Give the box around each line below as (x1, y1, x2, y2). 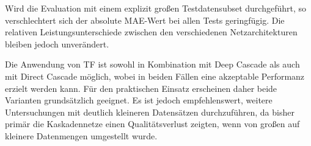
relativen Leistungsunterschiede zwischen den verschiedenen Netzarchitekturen (5, 26, 298, 38)
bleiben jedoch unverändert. (5, 37, 109, 50)
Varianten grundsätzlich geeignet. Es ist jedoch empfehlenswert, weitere (5, 94, 273, 106)
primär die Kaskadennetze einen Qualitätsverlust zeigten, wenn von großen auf (5, 117, 300, 130)
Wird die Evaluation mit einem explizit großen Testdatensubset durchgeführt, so (5, 2, 307, 14)
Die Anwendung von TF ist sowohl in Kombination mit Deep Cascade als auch (5, 58, 300, 71)
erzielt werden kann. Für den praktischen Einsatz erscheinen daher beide (5, 82, 277, 94)
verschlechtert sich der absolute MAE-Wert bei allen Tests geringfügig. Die (5, 13, 285, 26)
